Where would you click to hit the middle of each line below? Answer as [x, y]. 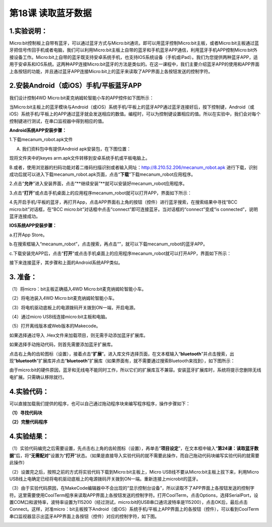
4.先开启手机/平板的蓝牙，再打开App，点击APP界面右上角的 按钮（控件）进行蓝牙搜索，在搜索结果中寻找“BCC [123, 202]
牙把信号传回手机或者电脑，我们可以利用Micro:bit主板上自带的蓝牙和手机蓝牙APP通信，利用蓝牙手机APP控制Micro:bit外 [133, 50]
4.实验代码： [29, 391]
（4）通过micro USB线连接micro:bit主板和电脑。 [60, 317]
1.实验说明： [28, 31]
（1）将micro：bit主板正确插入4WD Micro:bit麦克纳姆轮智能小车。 [78, 289]
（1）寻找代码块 [26, 413]
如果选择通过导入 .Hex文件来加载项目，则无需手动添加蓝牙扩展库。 [79, 335]
